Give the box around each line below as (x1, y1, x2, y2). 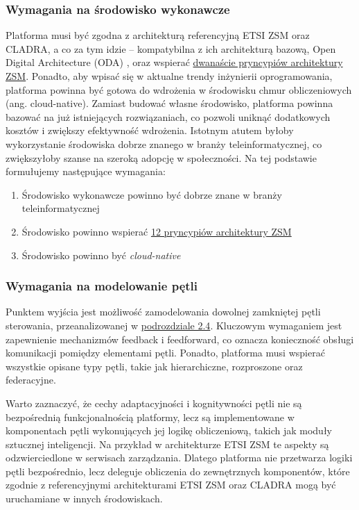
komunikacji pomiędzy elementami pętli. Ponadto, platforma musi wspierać (6, 345, 325, 360)
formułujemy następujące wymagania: (6, 164, 166, 179)
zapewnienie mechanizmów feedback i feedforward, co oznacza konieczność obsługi (6, 331, 354, 346)
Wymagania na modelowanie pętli (6, 277, 198, 295)
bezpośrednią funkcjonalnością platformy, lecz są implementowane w (6, 409, 295, 424)
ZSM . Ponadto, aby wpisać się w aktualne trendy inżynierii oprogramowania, (6, 69, 333, 83)
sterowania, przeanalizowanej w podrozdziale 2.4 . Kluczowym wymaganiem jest (6, 318, 342, 332)
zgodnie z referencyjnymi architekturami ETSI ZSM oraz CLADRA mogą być (6, 477, 336, 492)
